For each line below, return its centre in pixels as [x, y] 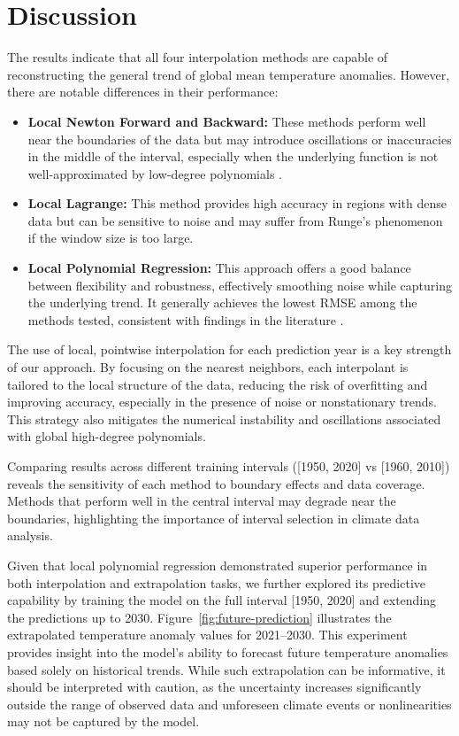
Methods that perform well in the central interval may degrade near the [202, 501]
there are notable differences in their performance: [143, 92]
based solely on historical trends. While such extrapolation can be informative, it [226, 669]
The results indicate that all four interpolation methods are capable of [198, 57]
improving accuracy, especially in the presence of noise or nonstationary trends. [222, 402]
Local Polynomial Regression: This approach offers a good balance [219, 268]
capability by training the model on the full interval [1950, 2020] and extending [222, 600]
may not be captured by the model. [103, 721]
